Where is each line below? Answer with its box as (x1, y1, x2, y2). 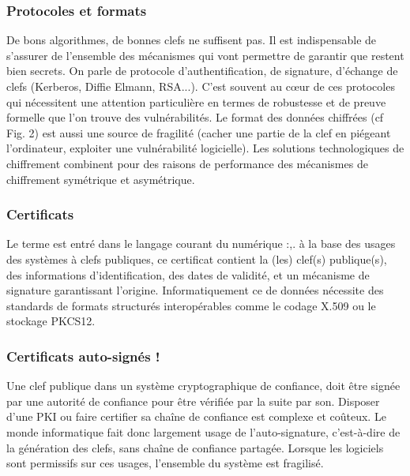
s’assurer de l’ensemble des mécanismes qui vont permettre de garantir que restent (6, 47, 404, 63)
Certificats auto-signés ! (6, 346, 160, 365)
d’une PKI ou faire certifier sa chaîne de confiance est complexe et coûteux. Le (6, 408, 386, 425)
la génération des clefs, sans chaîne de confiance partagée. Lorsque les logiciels (6, 439, 384, 455)
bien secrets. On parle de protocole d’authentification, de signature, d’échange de (6, 62, 398, 79)
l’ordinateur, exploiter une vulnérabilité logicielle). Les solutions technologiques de (6, 140, 404, 156)
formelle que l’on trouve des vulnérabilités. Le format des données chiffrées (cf (6, 109, 384, 126)
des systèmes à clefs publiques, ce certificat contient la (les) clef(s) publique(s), (6, 250, 387, 267)
